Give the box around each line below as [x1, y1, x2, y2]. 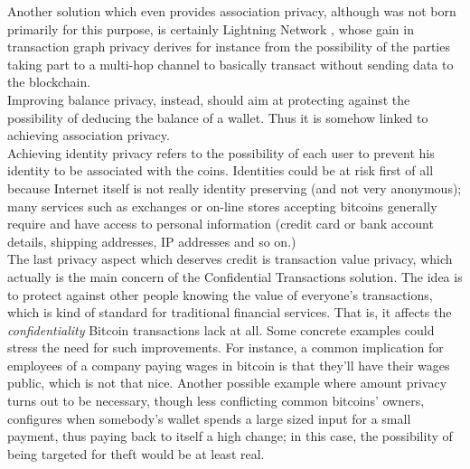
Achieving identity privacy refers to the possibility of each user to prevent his [7, 143, 435, 162]
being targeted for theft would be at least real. [7, 444, 265, 463]
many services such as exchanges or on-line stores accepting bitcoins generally [7, 196, 437, 215]
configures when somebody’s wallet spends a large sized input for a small [7, 408, 411, 427]
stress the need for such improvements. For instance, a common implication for [7, 338, 444, 357]
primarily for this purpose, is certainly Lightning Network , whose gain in [7, 19, 414, 38]
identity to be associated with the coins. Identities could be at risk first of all [7, 161, 434, 180]
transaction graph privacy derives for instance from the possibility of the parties [7, 37, 450, 56]
